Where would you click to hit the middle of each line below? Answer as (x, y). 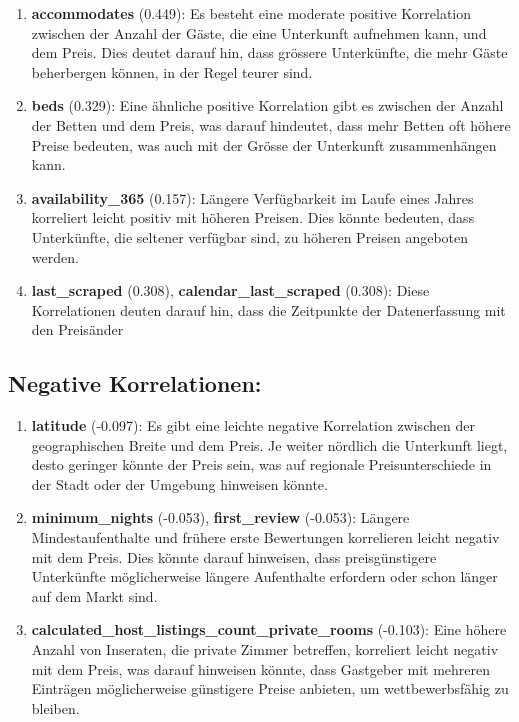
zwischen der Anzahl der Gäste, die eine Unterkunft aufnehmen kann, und (259, 32)
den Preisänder (77, 329)
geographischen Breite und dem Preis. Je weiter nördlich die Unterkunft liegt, (269, 444)
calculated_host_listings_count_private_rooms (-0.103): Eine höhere (269, 629)
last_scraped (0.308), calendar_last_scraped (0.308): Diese (230, 290)
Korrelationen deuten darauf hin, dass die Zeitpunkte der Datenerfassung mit (268, 309)
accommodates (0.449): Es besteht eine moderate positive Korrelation (251, 13)
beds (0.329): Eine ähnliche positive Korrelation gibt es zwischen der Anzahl (267, 105)
